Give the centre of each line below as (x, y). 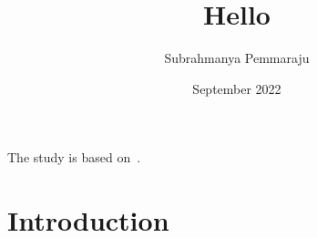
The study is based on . (74, 157)
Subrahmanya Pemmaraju (237, 58)
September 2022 (237, 88)
